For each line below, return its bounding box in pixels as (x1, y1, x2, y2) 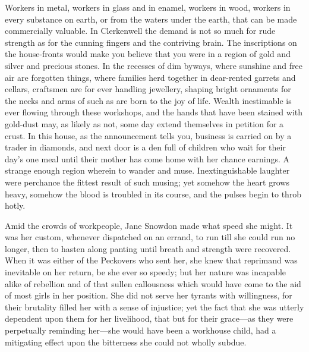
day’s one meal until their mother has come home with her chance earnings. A (5, 152, 290, 165)
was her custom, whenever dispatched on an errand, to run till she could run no (5, 231, 295, 243)
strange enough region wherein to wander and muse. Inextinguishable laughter (5, 164, 290, 177)
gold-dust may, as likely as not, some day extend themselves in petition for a (5, 117, 284, 130)
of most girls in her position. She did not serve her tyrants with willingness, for (5, 289, 292, 301)
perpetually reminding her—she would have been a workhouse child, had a (5, 324, 276, 337)
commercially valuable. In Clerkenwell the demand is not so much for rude (5, 24, 276, 37)
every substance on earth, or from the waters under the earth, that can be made (5, 12, 297, 25)
